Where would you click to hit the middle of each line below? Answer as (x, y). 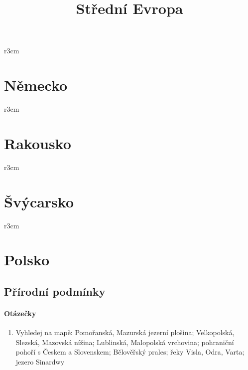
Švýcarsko (39, 201)
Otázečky (20, 313)
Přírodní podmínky (55, 291)
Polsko (27, 260)
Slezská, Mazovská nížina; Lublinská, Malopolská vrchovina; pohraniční (125, 342)
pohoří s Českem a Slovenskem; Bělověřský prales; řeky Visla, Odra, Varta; (130, 352)
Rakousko (38, 143)
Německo (36, 85)
